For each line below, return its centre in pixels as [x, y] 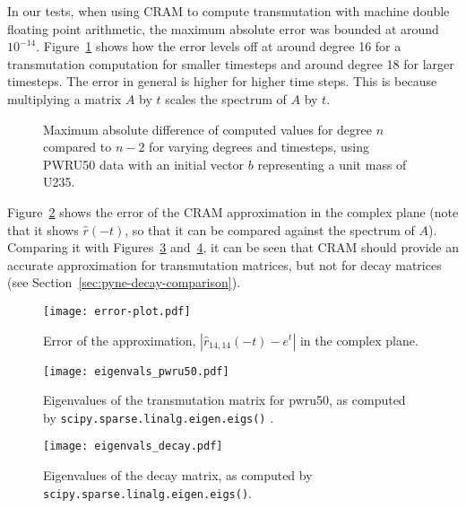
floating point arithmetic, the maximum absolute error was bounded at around [223, 28]
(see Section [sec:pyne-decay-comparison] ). [124, 282]
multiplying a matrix [65, 98]
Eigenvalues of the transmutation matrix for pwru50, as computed [224, 400]
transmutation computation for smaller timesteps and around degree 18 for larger [231, 63]
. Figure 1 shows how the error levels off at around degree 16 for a [219, 46]
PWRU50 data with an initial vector [144, 164]
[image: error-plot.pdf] [117, 311]
